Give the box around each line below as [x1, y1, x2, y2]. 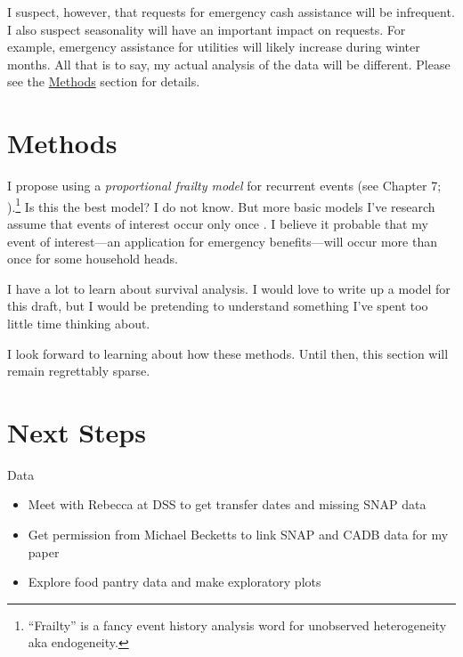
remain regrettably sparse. [7, 361, 150, 380]
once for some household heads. [7, 249, 178, 268]
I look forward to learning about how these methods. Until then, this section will [7, 344, 449, 362]
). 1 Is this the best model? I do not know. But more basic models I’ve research [7, 194, 435, 215]
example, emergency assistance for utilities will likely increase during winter [7, 37, 420, 56]
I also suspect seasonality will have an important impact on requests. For [7, 20, 406, 38]
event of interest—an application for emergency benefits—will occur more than [7, 231, 437, 250]
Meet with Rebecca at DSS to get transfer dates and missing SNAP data [28, 495, 426, 514]
